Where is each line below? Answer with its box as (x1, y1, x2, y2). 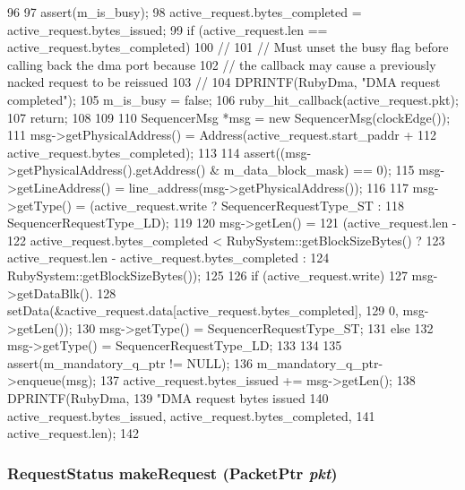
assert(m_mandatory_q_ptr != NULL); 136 (7, 353, 254, 372)
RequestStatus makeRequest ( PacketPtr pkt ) (7, 461, 338, 484)
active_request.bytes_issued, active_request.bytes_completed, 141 (7, 406, 375, 425)
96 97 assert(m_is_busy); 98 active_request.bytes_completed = (7, 3, 362, 21)
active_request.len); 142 (7, 424, 140, 443)
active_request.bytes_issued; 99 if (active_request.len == (7, 20, 328, 39)
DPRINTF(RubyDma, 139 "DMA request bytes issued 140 (7, 389, 329, 408)
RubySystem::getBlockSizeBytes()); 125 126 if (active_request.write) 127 (7, 265, 408, 284)
